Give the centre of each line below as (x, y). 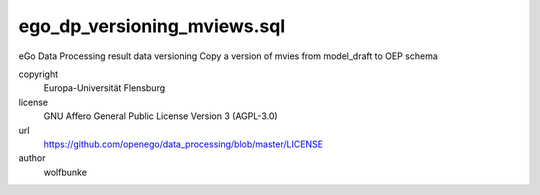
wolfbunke (65, 172)
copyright (38, 74)
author (32, 158)
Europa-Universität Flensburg (104, 88)
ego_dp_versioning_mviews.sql (152, 26)
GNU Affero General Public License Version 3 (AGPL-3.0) (161, 116)
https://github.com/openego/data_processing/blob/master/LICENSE (183, 144)
